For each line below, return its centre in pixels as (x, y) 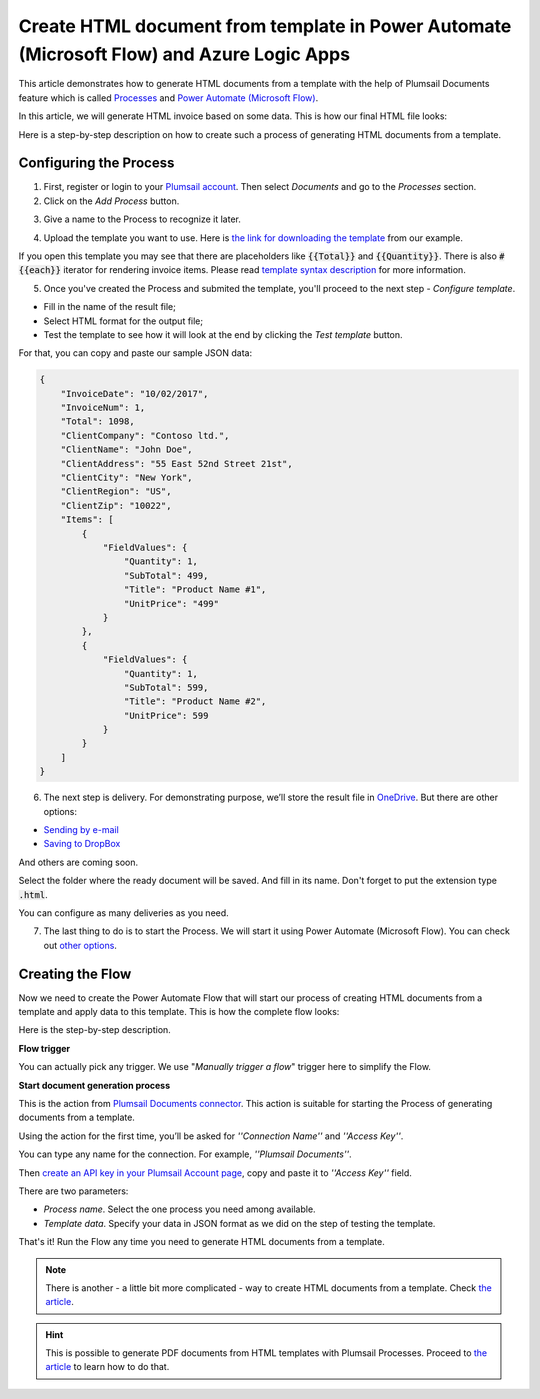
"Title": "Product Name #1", (195, 589)
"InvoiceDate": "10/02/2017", (134, 393)
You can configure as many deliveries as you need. (123, 912)
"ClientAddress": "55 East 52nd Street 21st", (177, 463)
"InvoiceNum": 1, (103, 408)
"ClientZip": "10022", (116, 505)
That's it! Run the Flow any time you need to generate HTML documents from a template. (201, 1242)
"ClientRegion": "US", (116, 491)
